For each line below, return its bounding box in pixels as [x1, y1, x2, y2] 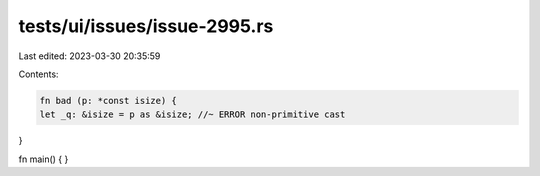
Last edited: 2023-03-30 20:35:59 [18, 50, 161, 62]
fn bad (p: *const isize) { [39, 95, 177, 106]
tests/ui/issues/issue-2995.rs [18, 15, 274, 37]
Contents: [18, 68, 59, 80]
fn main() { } [18, 153, 69, 165]
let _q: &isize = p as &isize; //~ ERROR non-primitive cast [39, 109, 346, 120]
